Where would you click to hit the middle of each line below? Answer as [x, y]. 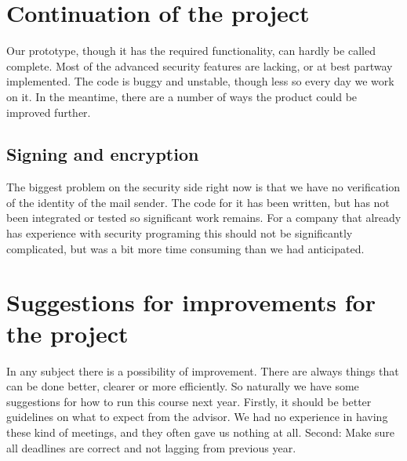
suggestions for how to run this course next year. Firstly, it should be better [189, 401]
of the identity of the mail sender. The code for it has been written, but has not [198, 202]
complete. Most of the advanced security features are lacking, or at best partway [200, 65]
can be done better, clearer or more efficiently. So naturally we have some [183, 386]
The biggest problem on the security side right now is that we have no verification [203, 187]
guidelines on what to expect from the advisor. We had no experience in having [197, 417]
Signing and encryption [103, 154]
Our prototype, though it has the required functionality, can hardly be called [191, 51]
